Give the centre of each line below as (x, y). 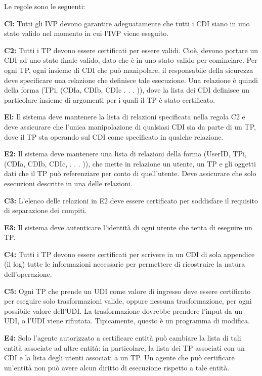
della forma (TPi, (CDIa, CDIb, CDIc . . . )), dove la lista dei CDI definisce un (127, 90)
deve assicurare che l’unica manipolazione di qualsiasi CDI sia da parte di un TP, (130, 126)
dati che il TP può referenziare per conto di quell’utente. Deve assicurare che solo (130, 173)
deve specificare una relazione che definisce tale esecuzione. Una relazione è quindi (131, 80)
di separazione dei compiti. (46, 210)
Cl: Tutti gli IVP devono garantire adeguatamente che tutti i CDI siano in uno (127, 23)
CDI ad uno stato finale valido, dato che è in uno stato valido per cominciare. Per (131, 60)
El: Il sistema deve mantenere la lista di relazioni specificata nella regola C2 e (125, 117)
